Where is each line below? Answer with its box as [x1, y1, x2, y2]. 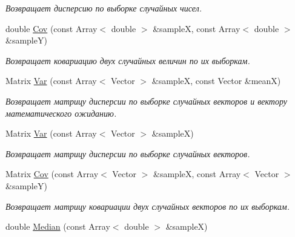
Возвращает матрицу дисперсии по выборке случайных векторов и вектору [5, 94, 287, 107]
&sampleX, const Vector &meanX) [151, 74, 281, 87]
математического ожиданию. [5, 106, 117, 119]
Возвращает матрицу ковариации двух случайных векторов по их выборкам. [5, 200, 290, 212]
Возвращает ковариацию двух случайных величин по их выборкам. [5, 54, 250, 67]
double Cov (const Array [5, 22, 98, 34]
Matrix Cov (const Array [5, 167, 99, 180]
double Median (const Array [5, 220, 110, 233]
